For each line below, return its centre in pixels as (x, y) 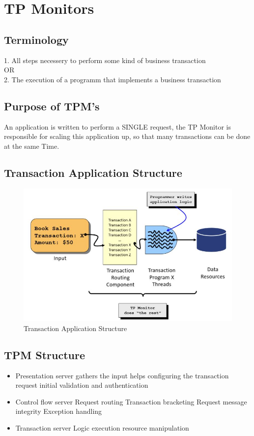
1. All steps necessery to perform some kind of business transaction (105, 60)
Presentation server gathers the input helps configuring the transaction (122, 375)
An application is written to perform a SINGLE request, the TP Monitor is (117, 126)
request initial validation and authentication (82, 385)
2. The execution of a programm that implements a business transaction (113, 79)
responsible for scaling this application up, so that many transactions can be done (127, 136)
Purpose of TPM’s (52, 106)
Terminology (36, 39)
